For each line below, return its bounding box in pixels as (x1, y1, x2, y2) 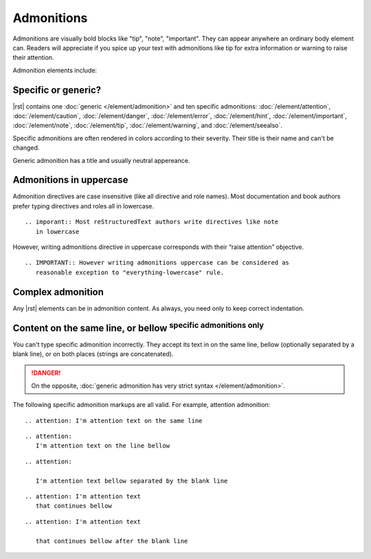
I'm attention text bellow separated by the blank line (35, 476, 228, 485)
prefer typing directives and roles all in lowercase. (12, 201, 155, 210)
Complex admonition (12, 286, 104, 298)
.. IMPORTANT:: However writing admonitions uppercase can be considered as (25, 259, 290, 267)
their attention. (12, 54, 54, 62)
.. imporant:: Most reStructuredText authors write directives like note (25, 218, 279, 226)
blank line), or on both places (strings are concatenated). (12, 350, 174, 358)
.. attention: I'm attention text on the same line (25, 417, 203, 424)
